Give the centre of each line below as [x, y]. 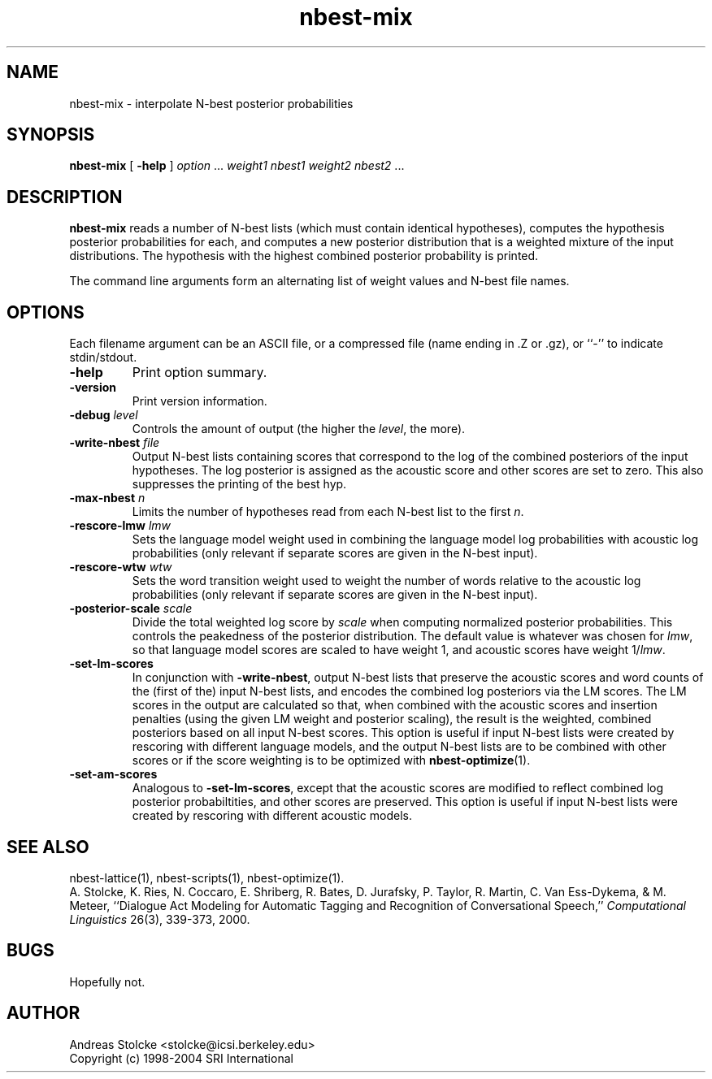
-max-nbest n [107, 498]
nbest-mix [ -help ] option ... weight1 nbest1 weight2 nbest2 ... [237, 166]
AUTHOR [43, 1013]
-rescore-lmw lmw [120, 526]
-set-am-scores [113, 774]
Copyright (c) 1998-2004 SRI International [181, 1058]
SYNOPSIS [51, 135]
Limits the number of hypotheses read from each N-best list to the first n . [328, 512]
